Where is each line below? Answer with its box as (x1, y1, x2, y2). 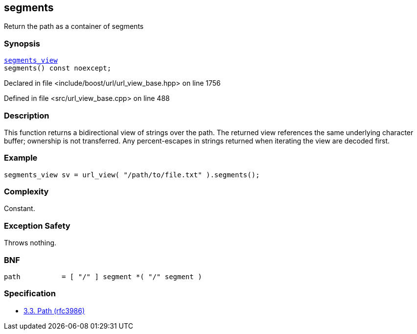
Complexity (4, 187, 49, 197)
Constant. (4, 204, 35, 213)
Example (4, 153, 38, 163)
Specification (4, 288, 56, 299)
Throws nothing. (4, 239, 57, 247)
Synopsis (4, 38, 40, 48)
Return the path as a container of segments (4, 22, 144, 31)
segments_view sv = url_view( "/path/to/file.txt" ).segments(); (4, 170, 260, 179)
